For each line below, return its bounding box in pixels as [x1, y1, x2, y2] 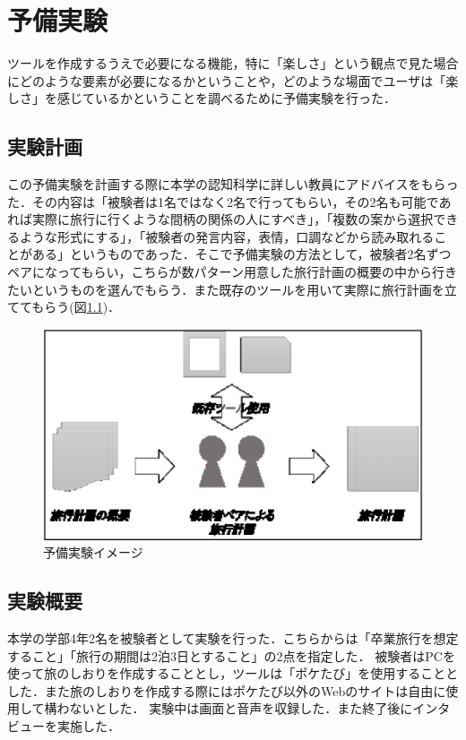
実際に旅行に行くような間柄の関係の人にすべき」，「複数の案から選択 [31, 210, 434, 228]
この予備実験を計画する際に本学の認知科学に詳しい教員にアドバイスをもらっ [7, 175, 459, 194]
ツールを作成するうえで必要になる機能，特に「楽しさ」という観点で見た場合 [7, 54, 459, 73]
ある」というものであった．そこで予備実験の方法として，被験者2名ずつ [31, 245, 452, 263]
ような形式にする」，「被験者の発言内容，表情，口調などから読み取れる [19, 227, 435, 245]
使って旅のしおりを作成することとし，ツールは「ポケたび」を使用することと [7, 664, 459, 683]
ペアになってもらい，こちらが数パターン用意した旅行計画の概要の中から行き [7, 262, 457, 281]
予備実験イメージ [43, 543, 143, 562]
